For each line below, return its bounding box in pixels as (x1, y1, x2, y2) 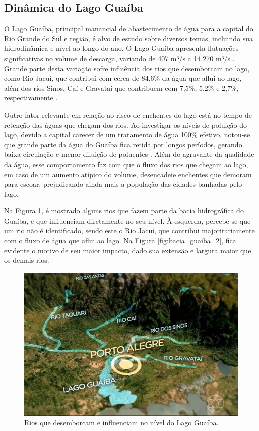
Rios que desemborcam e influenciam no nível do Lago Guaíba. (24, 417, 219, 428)
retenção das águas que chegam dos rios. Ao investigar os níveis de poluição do (4, 119, 247, 130)
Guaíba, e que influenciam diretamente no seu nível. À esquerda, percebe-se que (4, 215, 251, 226)
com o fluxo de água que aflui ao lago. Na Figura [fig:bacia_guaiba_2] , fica (4, 235, 236, 246)
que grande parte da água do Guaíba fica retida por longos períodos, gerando (4, 139, 242, 149)
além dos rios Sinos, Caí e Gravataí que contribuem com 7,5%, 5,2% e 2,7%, (4, 82, 239, 93)
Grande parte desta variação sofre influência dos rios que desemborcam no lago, (4, 63, 250, 73)
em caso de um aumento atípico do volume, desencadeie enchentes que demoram (4, 169, 252, 179)
